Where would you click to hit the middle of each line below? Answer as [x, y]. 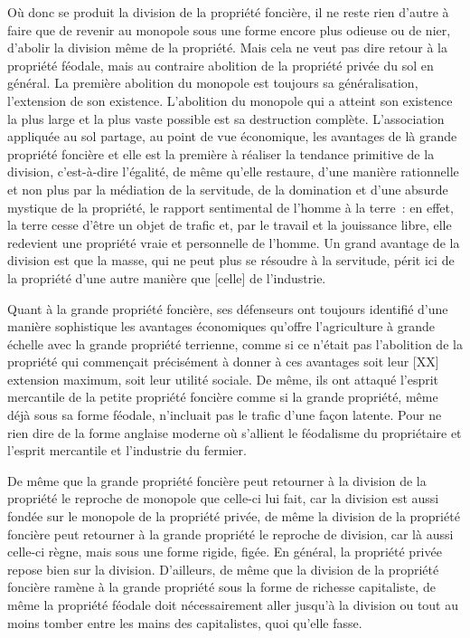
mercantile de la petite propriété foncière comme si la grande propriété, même [223, 397]
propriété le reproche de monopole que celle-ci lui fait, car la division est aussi [223, 498]
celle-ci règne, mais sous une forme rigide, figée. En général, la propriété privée [225, 552]
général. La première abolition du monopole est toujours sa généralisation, [213, 83]
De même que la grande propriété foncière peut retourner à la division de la [217, 480]
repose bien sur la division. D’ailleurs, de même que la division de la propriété [223, 569]
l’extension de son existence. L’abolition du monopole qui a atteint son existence [230, 100]
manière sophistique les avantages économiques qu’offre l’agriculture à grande [221, 326]
